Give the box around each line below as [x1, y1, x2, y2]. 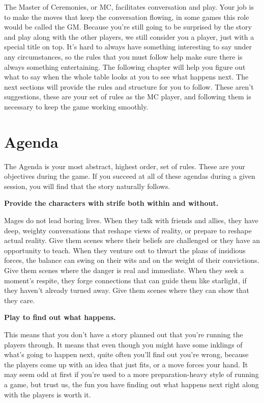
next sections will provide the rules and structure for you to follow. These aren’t [4, 81, 254, 92]
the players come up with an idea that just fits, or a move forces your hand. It [4, 359, 248, 369]
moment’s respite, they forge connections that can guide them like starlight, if [4, 275, 247, 285]
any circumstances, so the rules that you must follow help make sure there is [4, 51, 243, 62]
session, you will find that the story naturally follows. [4, 180, 170, 191]
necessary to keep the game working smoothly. [4, 101, 149, 112]
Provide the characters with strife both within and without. [4, 198, 219, 208]
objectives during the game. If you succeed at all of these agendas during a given [4, 171, 255, 181]
